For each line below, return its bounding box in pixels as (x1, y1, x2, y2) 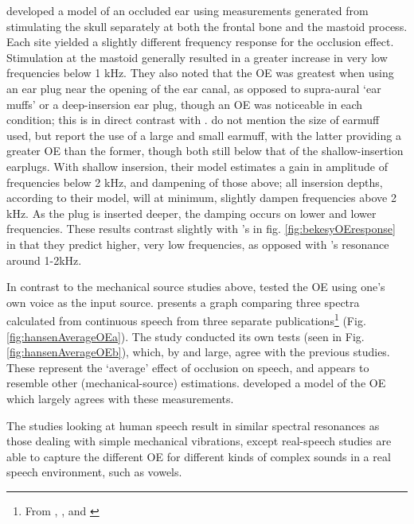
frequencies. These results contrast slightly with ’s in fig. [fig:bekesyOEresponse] (6, 220, 396, 237)
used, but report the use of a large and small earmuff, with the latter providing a (6, 126, 401, 143)
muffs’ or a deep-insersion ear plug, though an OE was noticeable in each (6, 95, 363, 112)
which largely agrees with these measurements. (6, 390, 234, 406)
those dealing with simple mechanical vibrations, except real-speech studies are (6, 433, 392, 449)
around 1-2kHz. (6, 251, 82, 268)
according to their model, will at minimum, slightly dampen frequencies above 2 (6, 189, 396, 206)
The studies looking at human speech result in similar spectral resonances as (6, 417, 380, 433)
